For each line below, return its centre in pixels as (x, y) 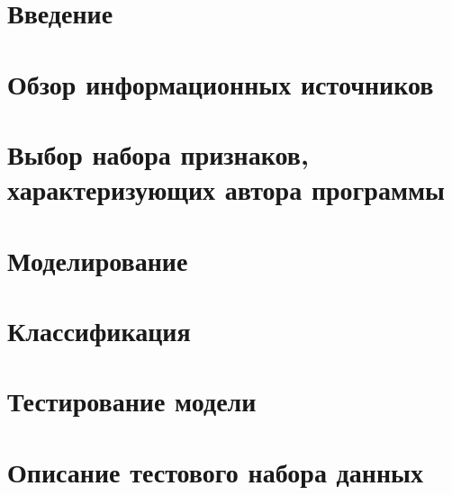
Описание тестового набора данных (215, 471)
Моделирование (98, 260)
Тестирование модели (132, 401)
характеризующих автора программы (226, 189)
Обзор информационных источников (221, 83)
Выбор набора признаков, (158, 153)
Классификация (99, 330)
